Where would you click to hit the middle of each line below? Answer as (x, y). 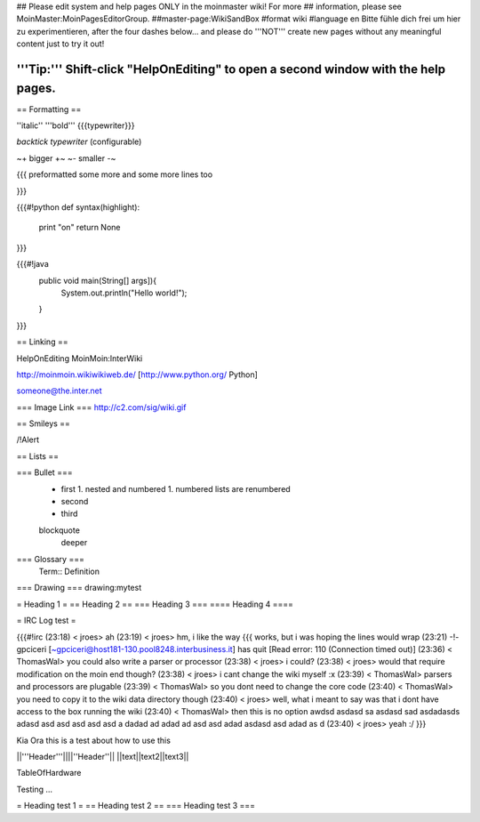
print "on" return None (80, 228)
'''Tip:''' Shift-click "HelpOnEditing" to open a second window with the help (231, 69)
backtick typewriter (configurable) (79, 141)
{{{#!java (32, 264)
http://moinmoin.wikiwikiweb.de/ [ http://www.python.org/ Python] (137, 375)
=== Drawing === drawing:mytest (79, 588)
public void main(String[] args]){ (98, 280)
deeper (74, 543)
